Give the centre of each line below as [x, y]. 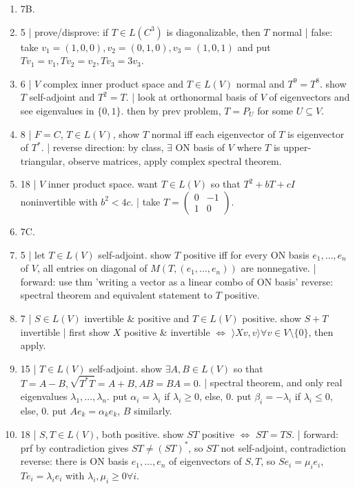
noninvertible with [59, 201]
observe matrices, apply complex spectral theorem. [175, 160]
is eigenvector [316, 133]
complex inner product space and [113, 83]
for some [275, 110]
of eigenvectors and [310, 97]
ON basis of [200, 147]
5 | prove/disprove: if [64, 31]
